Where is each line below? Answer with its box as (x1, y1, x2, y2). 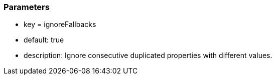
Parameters (4, 2, 50, 12)
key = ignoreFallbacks (24, 20, 96, 29)
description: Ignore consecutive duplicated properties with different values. (24, 51, 272, 60)
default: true (24, 35, 64, 44)
